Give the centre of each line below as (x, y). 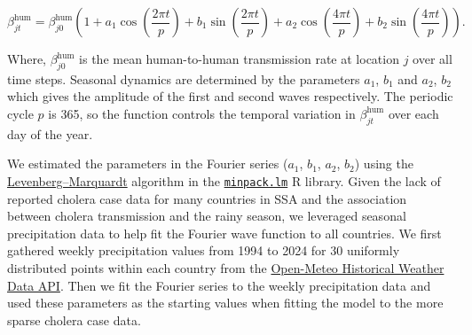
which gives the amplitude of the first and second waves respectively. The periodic (230, 96)
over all (433, 58)
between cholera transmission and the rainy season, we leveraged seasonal (207, 216)
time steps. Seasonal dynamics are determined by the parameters (184, 78)
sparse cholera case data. (74, 319)
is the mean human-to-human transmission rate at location (239, 58)
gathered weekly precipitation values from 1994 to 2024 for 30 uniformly (204, 250)
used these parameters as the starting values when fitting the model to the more (225, 303)
